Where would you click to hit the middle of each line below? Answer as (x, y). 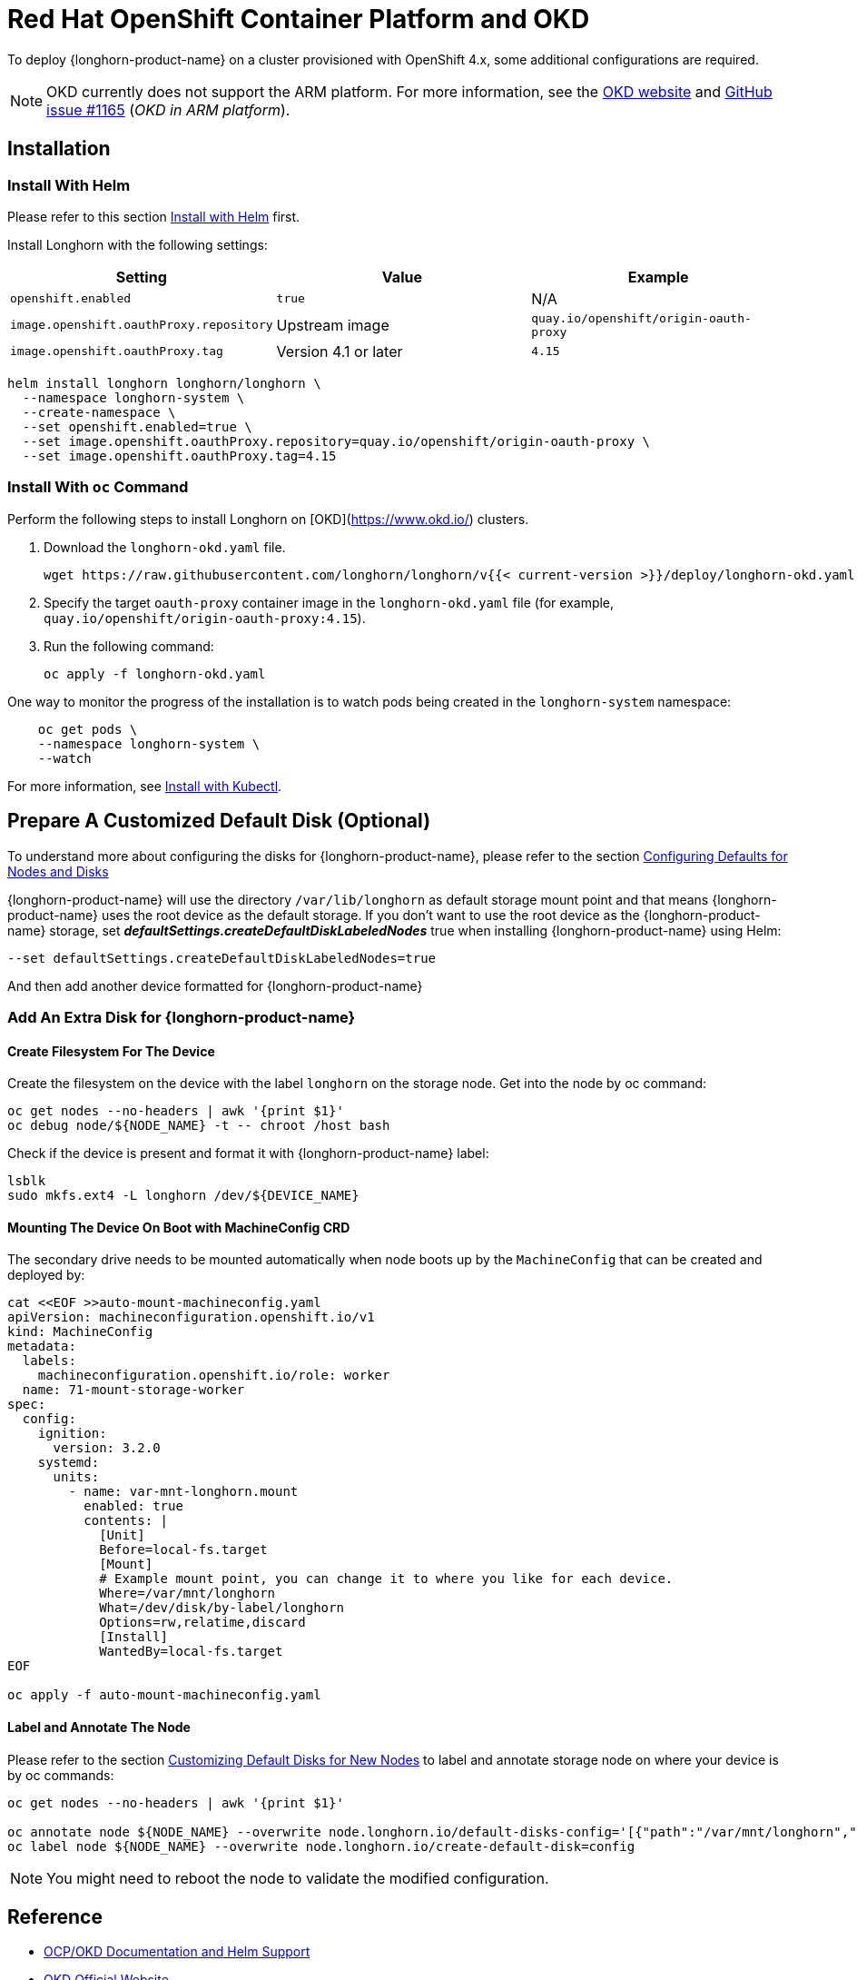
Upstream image (333, 325)
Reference (55, 1917)
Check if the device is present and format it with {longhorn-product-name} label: (248, 1153)
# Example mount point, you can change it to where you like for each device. (386, 1579)
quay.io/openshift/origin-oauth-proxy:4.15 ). (205, 618)
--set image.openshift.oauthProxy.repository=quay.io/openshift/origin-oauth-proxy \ (336, 441)
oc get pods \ (88, 729)
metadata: (42, 1346)
